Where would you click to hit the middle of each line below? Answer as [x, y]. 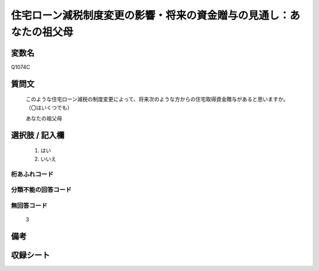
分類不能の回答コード [41, 190]
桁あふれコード [32, 174]
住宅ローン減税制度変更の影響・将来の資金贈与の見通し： [150, 15]
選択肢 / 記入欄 [38, 135]
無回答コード [29, 205]
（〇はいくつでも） [49, 107]
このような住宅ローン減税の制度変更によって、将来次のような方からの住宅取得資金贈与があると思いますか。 [157, 99]
